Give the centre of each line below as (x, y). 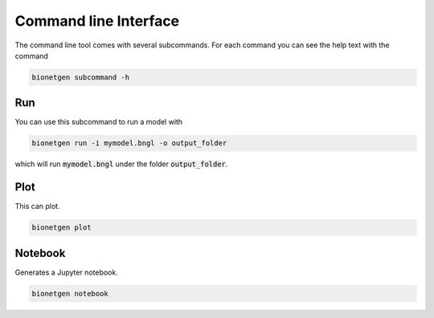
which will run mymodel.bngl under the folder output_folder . (121, 164)
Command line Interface (97, 21)
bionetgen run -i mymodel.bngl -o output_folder (129, 143)
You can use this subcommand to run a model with (99, 122)
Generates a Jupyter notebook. (66, 272)
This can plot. (37, 206)
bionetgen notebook (70, 294)
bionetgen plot (61, 228)
